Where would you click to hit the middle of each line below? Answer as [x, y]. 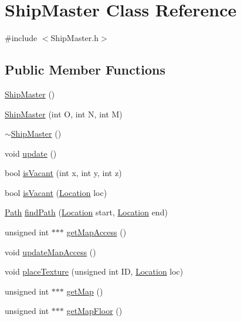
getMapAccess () [96, 232]
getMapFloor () [94, 311]
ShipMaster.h [74, 38]
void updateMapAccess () [50, 251]
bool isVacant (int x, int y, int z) [63, 173]
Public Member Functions [85, 70]
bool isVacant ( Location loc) [56, 192]
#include [21, 38]
